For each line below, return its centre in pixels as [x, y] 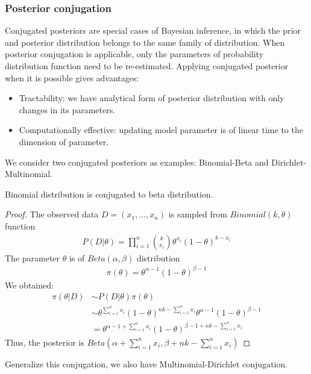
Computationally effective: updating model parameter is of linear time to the [161, 130]
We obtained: [29, 285]
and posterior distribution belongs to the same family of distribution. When [145, 42]
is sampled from [198, 214]
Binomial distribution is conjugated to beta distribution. [109, 194]
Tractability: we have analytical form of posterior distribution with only [152, 98]
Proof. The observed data [52, 214]
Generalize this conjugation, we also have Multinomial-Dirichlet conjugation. [146, 363]
